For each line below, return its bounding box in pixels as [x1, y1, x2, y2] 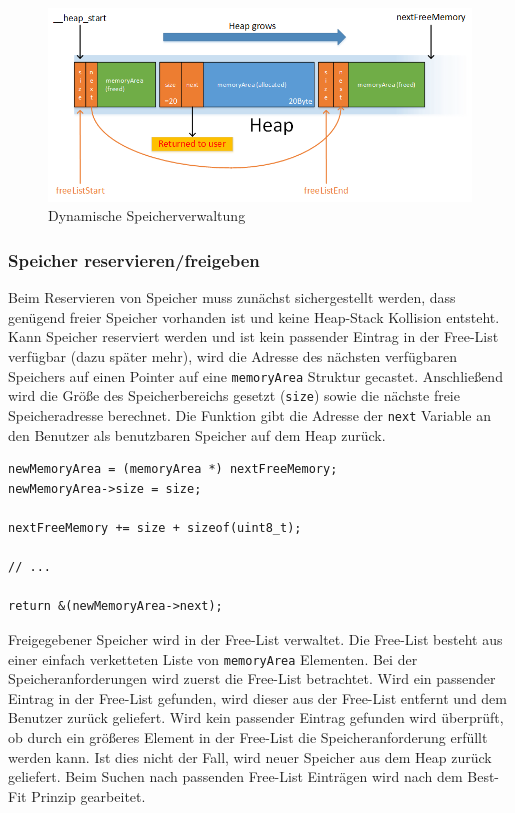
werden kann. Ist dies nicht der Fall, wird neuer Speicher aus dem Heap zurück [8, 746, 492, 767]
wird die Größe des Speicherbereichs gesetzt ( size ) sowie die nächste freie [8, 385, 460, 406]
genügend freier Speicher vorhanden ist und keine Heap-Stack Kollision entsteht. [8, 306, 500, 327]
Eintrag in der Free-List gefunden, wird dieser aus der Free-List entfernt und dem [8, 687, 507, 708]
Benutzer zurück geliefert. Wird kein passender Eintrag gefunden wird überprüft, [8, 707, 504, 728]
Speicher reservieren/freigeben [8, 247, 260, 272]
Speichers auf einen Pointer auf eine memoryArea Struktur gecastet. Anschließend [8, 365, 503, 386]
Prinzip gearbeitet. [31, 785, 146, 806]
